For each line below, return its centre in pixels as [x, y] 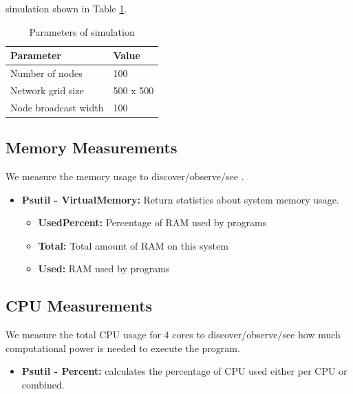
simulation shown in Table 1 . [66, 8]
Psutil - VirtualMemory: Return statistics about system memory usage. [180, 199]
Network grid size [47, 90]
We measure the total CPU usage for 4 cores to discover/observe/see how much [173, 335]
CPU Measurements [79, 306]
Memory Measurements [92, 147]
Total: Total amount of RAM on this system [133, 245]
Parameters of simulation [82, 31]
